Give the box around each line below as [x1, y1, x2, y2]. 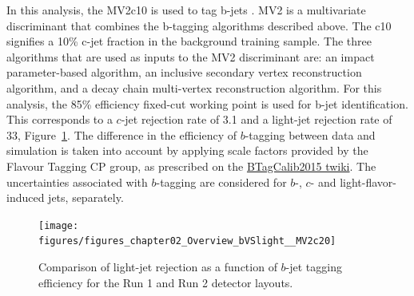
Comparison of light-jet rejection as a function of [38, 259, 277, 275]
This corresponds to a [6, 111, 113, 128]
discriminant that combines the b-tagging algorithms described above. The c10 [6, 17, 392, 34]
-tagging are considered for [156, 173, 287, 190]
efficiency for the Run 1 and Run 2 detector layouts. [38, 274, 293, 290]
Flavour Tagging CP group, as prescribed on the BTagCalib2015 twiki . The [6, 157, 376, 174]
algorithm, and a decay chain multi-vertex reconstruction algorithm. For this [6, 79, 382, 96]
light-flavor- [340, 173, 396, 190]
